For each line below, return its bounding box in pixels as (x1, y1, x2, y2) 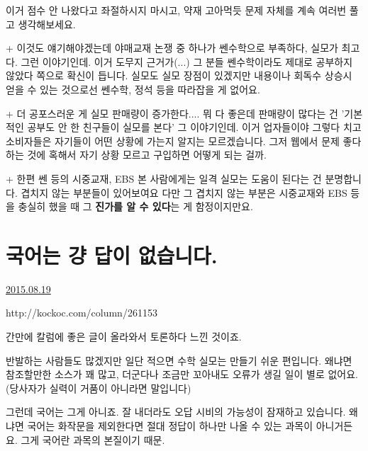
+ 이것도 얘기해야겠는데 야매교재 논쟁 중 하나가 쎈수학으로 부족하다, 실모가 (6, 40, 338, 55)
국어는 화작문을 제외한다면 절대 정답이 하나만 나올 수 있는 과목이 (27, 418, 313, 433)
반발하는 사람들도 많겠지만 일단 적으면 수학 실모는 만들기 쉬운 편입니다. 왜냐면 (6, 353, 352, 367)
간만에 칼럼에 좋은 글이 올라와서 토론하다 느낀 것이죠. (6, 329, 242, 344)
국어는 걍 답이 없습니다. (6, 240, 218, 269)
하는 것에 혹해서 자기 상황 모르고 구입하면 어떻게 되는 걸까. (6, 147, 267, 162)
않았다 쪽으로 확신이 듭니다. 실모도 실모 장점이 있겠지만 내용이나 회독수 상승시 (6, 68, 352, 83)
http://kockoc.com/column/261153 (6, 305, 157, 320)
